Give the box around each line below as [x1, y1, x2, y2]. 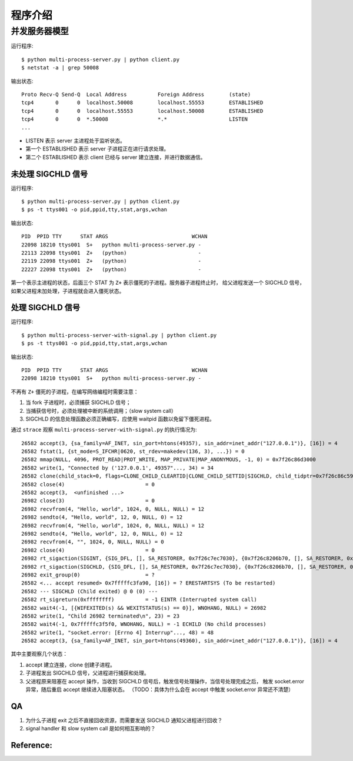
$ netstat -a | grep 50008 [21, 65, 99, 71]
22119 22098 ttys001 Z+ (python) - [21, 258, 201, 265]
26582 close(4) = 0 [21, 481, 155, 488]
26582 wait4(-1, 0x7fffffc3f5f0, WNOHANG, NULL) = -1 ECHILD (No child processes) [21, 621, 267, 628]
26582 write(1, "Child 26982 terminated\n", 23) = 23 [21, 612, 179, 619]
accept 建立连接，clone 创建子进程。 [25, 661, 116, 668]
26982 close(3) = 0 [21, 498, 155, 504]
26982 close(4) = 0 [21, 547, 155, 553]
